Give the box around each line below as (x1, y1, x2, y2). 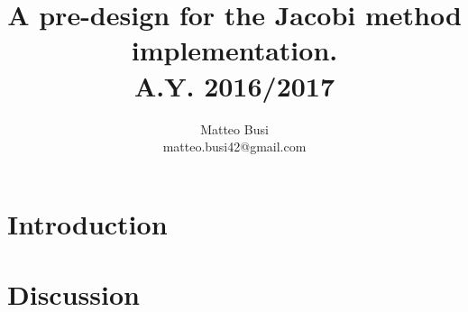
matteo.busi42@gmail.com (162, 137, 307, 156)
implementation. (131, 32, 338, 69)
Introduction (7, 205, 168, 242)
